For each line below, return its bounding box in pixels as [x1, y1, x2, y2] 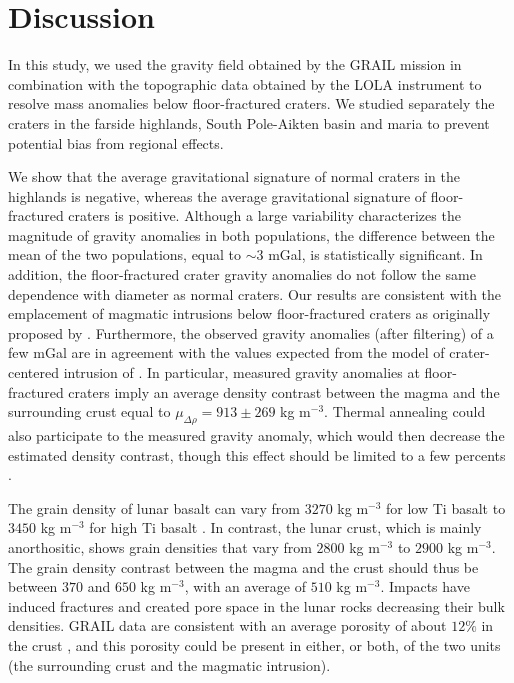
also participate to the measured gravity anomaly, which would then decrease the [8, 425, 505, 446]
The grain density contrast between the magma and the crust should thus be [8, 556, 479, 577]
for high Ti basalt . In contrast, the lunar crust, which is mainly [89, 517, 482, 538]
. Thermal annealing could [324, 401, 486, 422]
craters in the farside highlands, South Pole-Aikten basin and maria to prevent [8, 112, 490, 133]
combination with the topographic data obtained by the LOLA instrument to [8, 73, 482, 94]
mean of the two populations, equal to [8, 244, 242, 265]
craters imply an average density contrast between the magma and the [68, 381, 500, 402]
